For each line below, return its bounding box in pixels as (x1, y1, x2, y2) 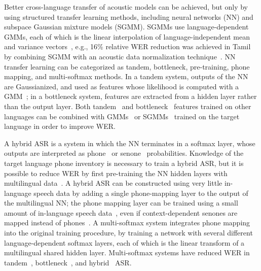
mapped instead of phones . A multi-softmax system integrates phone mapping (4, 217, 250, 228)
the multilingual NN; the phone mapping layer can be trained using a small (4, 197, 238, 208)
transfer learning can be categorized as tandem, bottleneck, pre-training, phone (4, 61, 250, 72)
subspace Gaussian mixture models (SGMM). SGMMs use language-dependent (4, 21, 249, 32)
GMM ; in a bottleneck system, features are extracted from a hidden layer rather (4, 91, 257, 101)
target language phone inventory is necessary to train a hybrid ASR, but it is (4, 157, 244, 168)
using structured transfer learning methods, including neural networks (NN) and (4, 11, 253, 22)
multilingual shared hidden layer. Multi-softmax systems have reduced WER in (4, 247, 250, 258)
